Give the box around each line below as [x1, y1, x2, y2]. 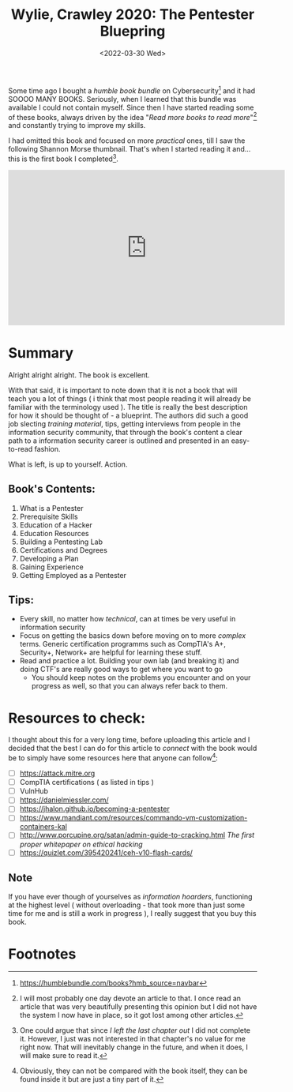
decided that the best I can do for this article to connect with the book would [8, 744, 257, 753]
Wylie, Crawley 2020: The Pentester [10, 6, 255, 24]
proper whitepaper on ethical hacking [19, 839, 144, 849]
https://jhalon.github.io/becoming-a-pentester [19, 804, 170, 814]
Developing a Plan [19, 554, 79, 563]
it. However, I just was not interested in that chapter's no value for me [19, 1034, 246, 1044]
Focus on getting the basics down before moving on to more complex [19, 631, 246, 640]
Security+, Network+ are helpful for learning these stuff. [19, 647, 203, 657]
